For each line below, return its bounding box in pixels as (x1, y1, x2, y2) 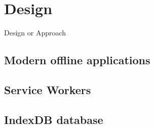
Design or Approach (4, 27, 66, 38)
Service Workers (4, 81, 91, 97)
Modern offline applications (4, 52, 150, 68)
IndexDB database (4, 111, 103, 127)
